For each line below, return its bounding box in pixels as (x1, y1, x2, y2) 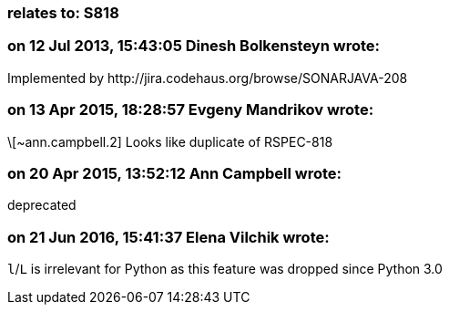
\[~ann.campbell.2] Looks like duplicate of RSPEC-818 (7, 133, 333, 150)
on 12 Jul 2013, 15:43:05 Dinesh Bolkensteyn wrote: (7, 36, 381, 56)
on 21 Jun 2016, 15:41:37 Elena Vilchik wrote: (7, 227, 330, 246)
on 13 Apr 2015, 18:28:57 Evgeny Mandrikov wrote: (7, 100, 374, 120)
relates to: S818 (7, 4, 119, 22)
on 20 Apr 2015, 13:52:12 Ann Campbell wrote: (7, 163, 342, 182)
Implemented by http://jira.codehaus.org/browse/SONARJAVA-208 (7, 69, 408, 86)
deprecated (7, 197, 77, 213)
